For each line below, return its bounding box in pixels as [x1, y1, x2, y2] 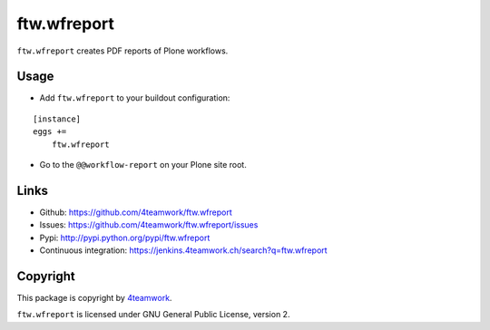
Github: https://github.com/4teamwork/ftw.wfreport [39, 207, 233, 218]
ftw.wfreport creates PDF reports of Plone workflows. [16, 45, 229, 56]
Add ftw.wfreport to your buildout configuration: [39, 92, 230, 103]
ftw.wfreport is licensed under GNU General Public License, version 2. [16, 309, 290, 320]
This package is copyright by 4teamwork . [16, 293, 172, 303]
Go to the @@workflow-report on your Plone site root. [39, 160, 247, 170]
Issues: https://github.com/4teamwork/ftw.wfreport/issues [39, 219, 259, 230]
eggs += [33, 127, 67, 137]
